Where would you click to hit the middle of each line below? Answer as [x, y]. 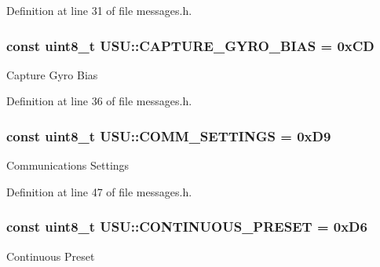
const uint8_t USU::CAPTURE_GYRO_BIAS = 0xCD [190, 45]
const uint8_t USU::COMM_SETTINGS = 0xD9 [169, 135]
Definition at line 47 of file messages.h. [99, 191]
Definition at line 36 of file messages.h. [99, 101]
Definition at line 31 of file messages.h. [99, 10]
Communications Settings [68, 165]
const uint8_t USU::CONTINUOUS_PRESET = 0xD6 [187, 227]
